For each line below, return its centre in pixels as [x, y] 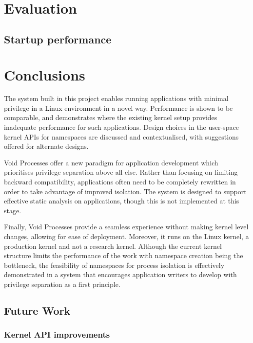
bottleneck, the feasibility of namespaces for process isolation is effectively [114, 265]
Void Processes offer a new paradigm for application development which [111, 162]
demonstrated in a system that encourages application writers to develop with [120, 274]
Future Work [37, 310]
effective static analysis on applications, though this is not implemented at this [122, 201]
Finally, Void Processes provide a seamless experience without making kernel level [126, 227]
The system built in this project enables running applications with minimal [116, 98]
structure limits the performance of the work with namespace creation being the [124, 255]
